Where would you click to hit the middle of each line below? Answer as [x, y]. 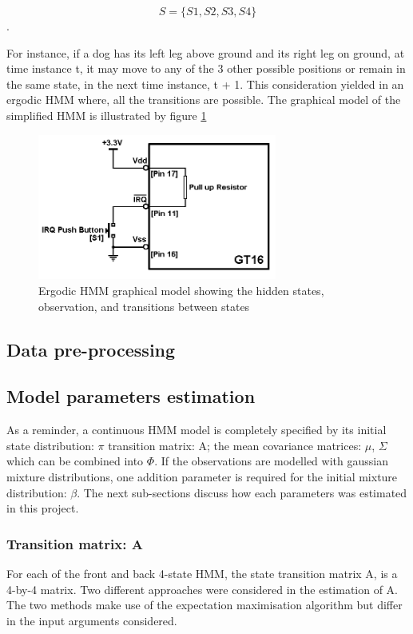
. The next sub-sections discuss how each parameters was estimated [242, 492]
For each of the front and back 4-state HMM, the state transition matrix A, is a [202, 574]
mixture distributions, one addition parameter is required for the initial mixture [202, 477]
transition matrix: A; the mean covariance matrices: [235, 445]
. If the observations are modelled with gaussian [271, 461]
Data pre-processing [91, 349]
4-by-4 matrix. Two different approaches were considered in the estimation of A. [202, 589]
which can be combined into [75, 461]
